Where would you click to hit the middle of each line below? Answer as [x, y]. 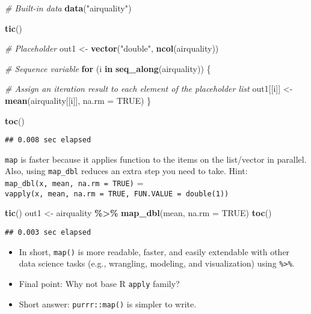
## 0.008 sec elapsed [48, 140]
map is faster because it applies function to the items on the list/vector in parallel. [156, 159]
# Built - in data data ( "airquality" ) [68, 8]
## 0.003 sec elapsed [48, 233]
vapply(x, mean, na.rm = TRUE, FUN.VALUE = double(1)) [117, 194]
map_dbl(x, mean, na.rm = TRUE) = [74, 183]
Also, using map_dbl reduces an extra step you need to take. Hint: [126, 171]
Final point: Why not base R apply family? [99, 283]
